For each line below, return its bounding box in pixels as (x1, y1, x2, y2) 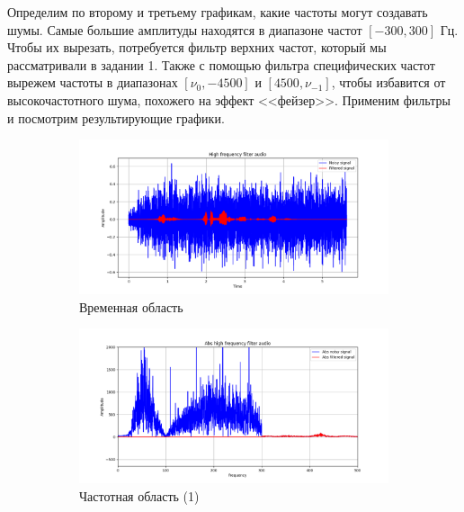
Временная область (79, 297, 183, 316)
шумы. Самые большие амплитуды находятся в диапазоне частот (7, 20, 362, 39)
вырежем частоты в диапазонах (7, 73, 178, 92)
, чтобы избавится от (331, 73, 446, 92)
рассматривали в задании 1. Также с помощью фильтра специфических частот (7, 55, 435, 74)
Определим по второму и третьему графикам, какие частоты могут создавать (7, 3, 428, 21)
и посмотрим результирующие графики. (7, 108, 225, 127)
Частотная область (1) (79, 486, 200, 505)
